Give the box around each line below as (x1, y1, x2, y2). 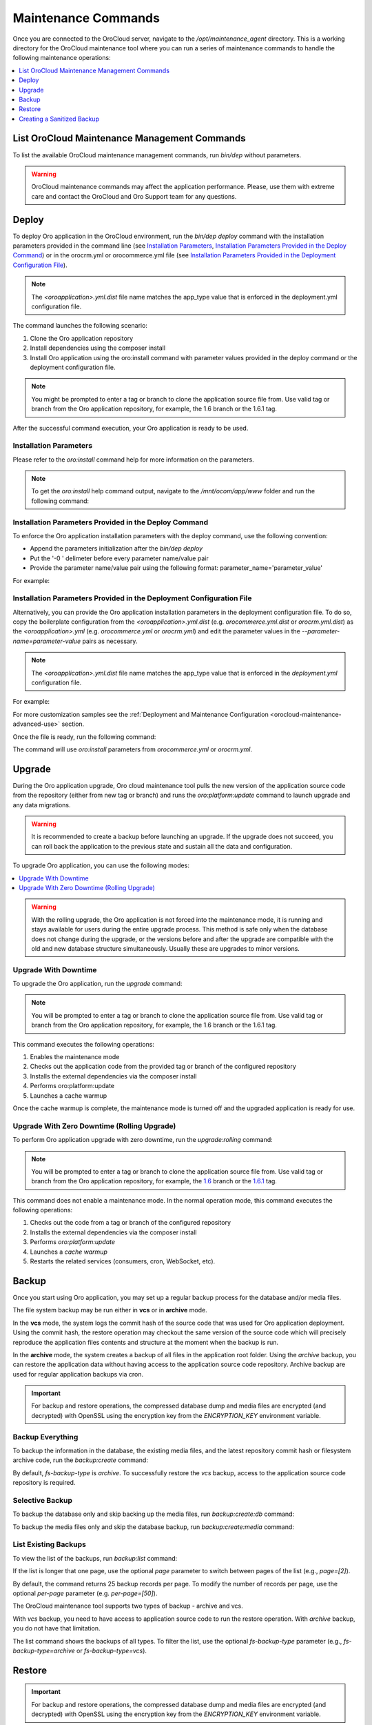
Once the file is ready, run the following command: (12, 732, 156, 741)
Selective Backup (12, 1495, 72, 1505)
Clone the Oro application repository (30, 334, 134, 342)
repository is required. (12, 1479, 76, 1487)
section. (61, 720, 85, 728)
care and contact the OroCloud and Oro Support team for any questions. (31, 192, 237, 200)
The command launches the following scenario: (12, 322, 148, 330)
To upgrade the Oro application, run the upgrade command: (12, 980, 183, 988)
